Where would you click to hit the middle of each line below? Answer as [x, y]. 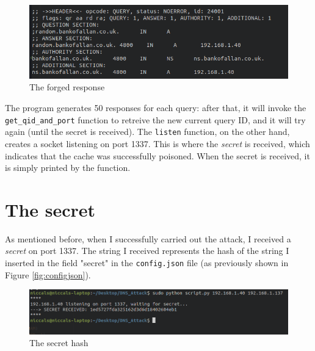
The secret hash [59, 343]
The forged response [67, 87]
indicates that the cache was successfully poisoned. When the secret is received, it [157, 155]
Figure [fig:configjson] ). [48, 274]
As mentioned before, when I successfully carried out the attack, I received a [148, 238]
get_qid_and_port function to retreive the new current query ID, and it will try [155, 119]
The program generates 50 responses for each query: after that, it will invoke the [156, 108]
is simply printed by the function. [68, 168]
